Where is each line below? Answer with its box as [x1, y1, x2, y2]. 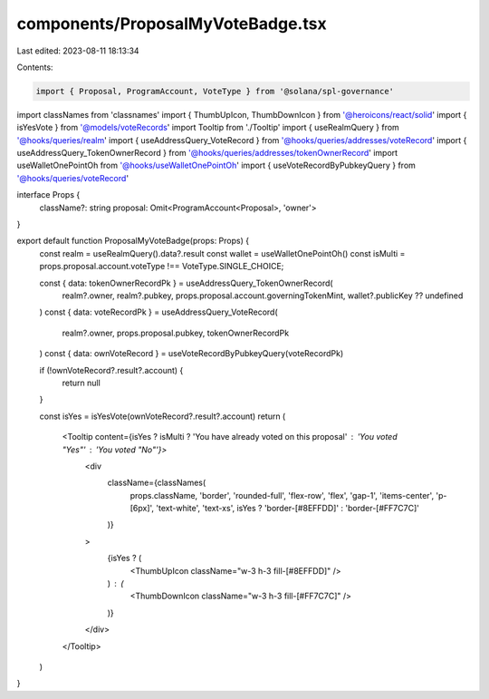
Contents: [16, 62, 53, 73]
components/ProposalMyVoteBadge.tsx [16, 14, 327, 34]
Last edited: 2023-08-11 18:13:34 [16, 45, 139, 56]
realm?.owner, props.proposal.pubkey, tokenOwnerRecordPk [62, 327, 290, 338]
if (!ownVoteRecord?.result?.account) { [39, 364, 184, 375]
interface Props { [16, 189, 81, 200]
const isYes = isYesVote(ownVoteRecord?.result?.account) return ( [39, 411, 286, 422]
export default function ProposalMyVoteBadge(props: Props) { [16, 236, 249, 247]
